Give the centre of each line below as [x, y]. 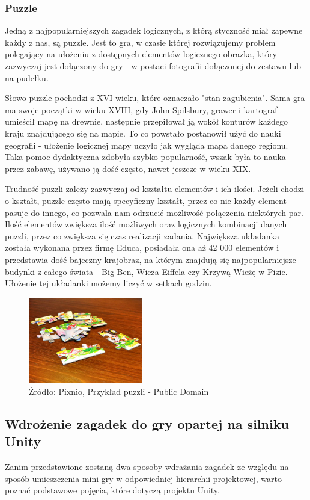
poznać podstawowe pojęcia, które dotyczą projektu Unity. [112, 490]
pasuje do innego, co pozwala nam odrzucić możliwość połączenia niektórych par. [154, 212]
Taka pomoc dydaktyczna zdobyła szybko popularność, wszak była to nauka [145, 157]
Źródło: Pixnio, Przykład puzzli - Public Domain [119, 391]
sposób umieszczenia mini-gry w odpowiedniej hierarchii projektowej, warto [143, 478]
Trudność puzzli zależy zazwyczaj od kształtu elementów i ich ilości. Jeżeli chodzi [155, 189]
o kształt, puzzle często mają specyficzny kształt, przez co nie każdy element [146, 200]
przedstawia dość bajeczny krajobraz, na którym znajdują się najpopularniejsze [150, 259]
